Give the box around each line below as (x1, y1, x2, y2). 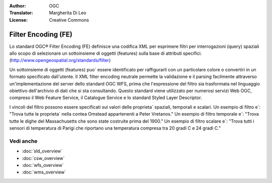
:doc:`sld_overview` (22, 148, 62, 154)
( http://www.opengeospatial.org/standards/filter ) (9, 57, 111, 63)
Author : (9, 3, 26, 9)
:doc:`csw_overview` (22, 155, 65, 161)
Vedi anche (9, 137, 38, 144)
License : (9, 17, 28, 23)
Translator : (9, 10, 33, 16)
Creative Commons (49, 17, 89, 23)
